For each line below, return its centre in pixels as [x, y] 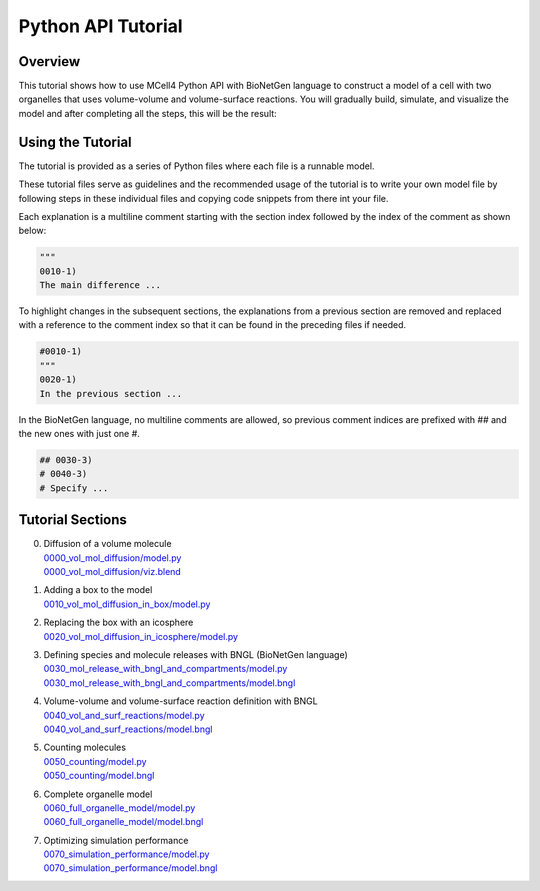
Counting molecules [85, 747]
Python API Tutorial [101, 26]
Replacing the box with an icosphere [118, 622]
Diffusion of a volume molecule [107, 544]
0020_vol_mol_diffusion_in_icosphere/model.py [141, 636]
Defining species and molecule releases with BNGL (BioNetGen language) [196, 654]
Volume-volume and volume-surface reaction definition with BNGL [181, 701]
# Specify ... [74, 488]
